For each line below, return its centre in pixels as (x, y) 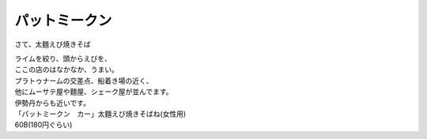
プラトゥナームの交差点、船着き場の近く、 (84, 81)
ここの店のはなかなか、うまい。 (66, 69)
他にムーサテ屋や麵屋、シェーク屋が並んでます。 (94, 92)
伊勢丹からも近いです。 (53, 103)
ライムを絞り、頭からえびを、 (63, 58)
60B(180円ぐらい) (43, 125)
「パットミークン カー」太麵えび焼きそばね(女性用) (100, 114)
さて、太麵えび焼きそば (53, 44)
